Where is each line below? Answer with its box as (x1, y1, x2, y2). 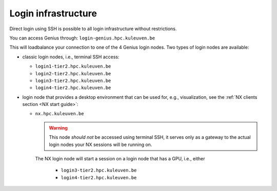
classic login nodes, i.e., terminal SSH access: (22, 54, 120, 60)
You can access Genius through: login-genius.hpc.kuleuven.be (9, 35, 155, 41)
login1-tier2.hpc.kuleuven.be (35, 63, 111, 69)
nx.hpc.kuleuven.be (35, 111, 84, 117)
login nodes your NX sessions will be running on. (49, 141, 152, 147)
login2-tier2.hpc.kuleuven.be (35, 71, 111, 76)
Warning (49, 124, 68, 131)
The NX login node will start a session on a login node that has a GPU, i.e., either (35, 156, 205, 162)
